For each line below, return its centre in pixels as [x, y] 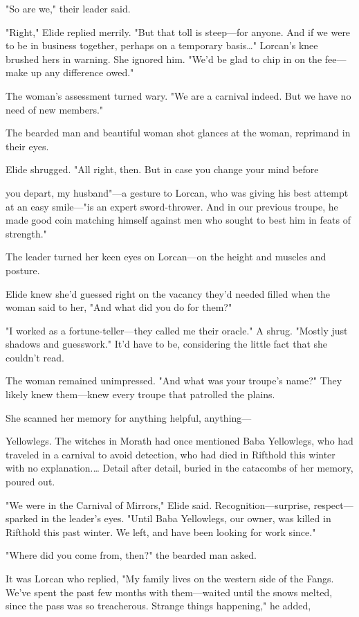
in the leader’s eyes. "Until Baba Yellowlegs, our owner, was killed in [186, 518]
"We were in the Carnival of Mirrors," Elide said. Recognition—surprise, [158, 504]
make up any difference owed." [70, 72]
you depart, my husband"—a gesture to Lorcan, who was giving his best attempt [177, 192]
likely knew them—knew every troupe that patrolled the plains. [140, 394]
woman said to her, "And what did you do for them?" [119, 307]
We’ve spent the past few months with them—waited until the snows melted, [169, 592]
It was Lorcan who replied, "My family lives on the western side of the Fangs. [170, 578]
